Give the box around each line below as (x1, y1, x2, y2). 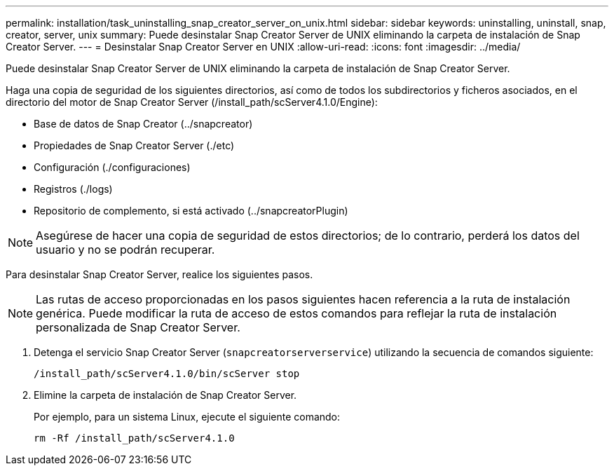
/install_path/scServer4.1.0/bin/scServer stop (34, 368, 300, 379)
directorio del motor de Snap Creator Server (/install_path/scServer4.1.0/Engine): (6, 96, 378, 108)
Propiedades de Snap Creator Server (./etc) (34, 139, 235, 151)
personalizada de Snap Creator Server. (36, 320, 240, 334)
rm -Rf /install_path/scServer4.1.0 (34, 432, 235, 444)
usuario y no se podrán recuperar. (36, 243, 215, 257)
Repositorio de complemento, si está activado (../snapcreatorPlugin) (34, 205, 348, 217)
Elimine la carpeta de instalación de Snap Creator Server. (34, 389, 297, 401)
